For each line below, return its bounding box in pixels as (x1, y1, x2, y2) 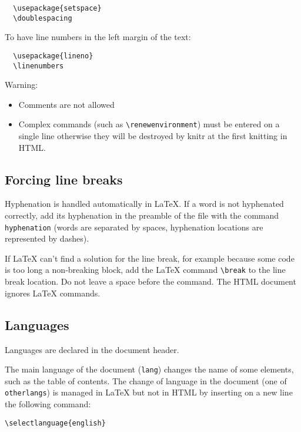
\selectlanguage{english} (5, 418, 106, 427)
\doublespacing (13, 14, 72, 22)
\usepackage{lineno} (13, 51, 93, 60)
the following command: (5, 398, 91, 410)
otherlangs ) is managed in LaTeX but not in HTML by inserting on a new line (5, 386, 293, 398)
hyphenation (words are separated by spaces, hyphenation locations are (5, 220, 263, 233)
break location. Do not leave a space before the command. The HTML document (5, 275, 296, 288)
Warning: (5, 78, 38, 91)
